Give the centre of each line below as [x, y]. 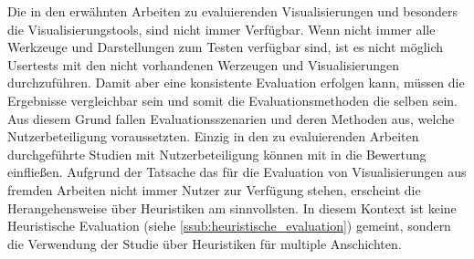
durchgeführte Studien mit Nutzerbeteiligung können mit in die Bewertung [217, 154]
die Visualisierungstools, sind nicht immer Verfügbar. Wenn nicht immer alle [221, 29]
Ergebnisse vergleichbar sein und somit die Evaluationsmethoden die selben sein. [232, 100]
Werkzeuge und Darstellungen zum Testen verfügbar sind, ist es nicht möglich [226, 47]
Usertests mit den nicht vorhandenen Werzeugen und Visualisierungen [204, 64]
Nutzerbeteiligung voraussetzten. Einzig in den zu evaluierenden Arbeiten [213, 136]
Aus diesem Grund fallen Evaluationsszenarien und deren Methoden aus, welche [231, 118]
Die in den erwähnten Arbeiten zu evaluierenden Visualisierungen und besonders [233, 11]
